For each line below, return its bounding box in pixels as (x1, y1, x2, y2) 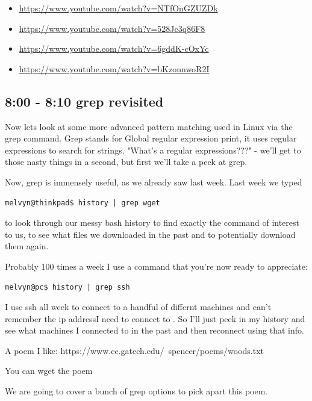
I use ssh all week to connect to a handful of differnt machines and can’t (5, 300, 272, 313)
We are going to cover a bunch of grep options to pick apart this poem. (5, 385, 268, 397)
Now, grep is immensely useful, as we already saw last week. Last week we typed (5, 175, 302, 188)
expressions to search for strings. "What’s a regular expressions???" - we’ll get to (5, 143, 301, 156)
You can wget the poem (5, 364, 93, 377)
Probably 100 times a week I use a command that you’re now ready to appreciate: (5, 260, 308, 272)
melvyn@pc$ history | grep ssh (5, 282, 130, 291)
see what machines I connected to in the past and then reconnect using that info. (5, 324, 304, 337)
